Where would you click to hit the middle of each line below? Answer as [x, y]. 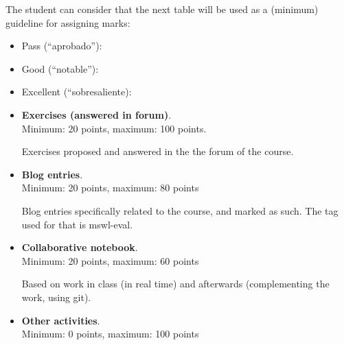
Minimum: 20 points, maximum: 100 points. [114, 128]
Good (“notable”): [60, 68]
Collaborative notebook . [80, 247]
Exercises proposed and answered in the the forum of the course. [158, 151]
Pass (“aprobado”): [62, 46]
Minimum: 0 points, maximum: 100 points [110, 334]
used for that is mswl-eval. [77, 224]
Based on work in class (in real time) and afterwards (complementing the [175, 284]
